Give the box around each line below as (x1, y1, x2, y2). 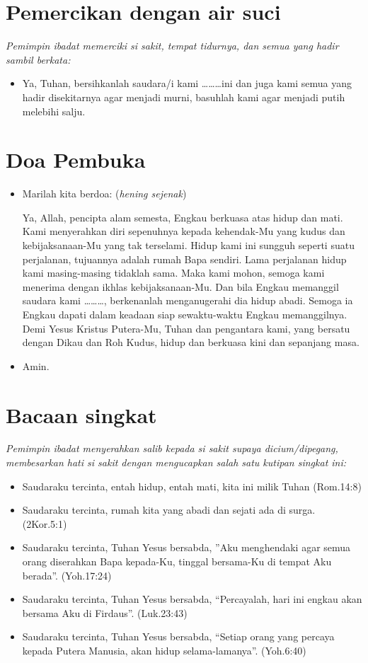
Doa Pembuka (6, 145, 146, 174)
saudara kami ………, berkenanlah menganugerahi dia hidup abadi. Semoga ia (22, 293, 353, 308)
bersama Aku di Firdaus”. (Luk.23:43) (22, 605, 188, 620)
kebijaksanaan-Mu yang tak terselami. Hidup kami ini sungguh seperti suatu (22, 238, 355, 252)
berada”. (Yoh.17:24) (22, 567, 112, 582)
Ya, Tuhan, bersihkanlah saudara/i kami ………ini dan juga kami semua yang (22, 76, 352, 91)
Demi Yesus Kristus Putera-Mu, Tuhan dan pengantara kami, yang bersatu (22, 321, 350, 335)
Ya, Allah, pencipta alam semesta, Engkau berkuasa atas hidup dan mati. (22, 209, 343, 224)
